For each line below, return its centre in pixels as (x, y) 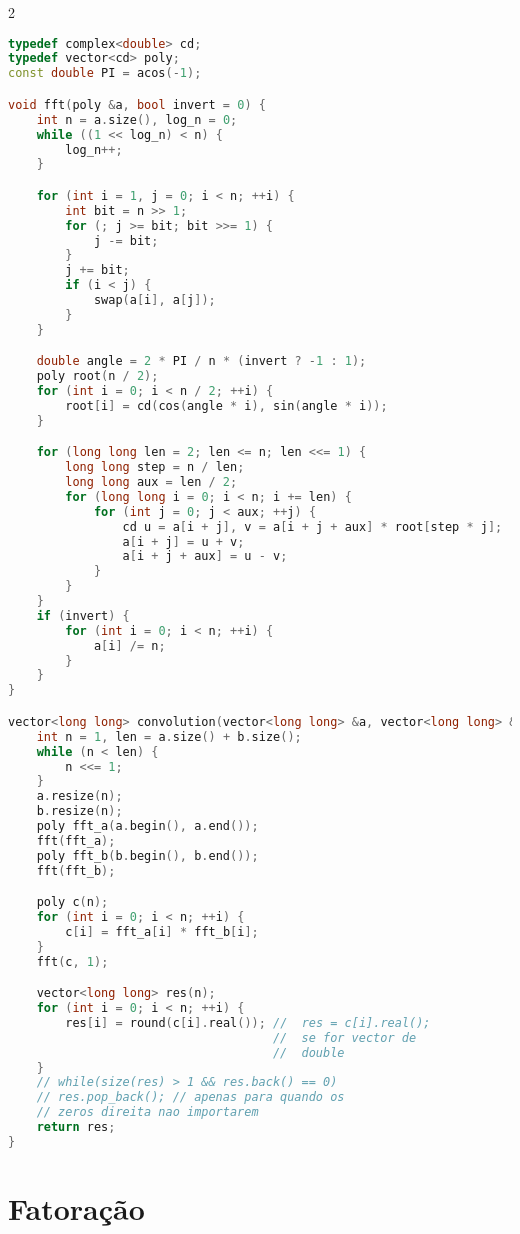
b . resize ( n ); (79, 811)
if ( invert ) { (83, 615)
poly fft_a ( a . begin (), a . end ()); (147, 826)
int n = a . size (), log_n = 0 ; (137, 119)
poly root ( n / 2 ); (97, 376)
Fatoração (76, 1208)
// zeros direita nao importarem (147, 1112)
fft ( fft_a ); (76, 840)
